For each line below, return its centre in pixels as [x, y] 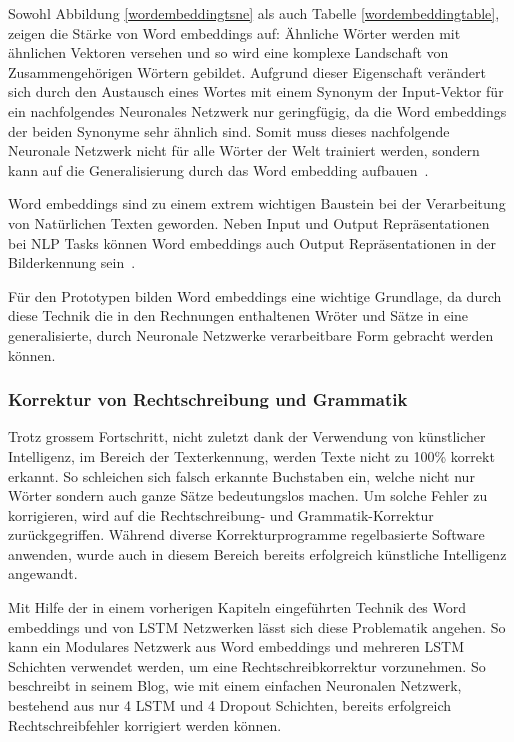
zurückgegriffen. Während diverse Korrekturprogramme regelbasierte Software [246, 534]
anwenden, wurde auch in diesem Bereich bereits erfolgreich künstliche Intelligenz [257, 553]
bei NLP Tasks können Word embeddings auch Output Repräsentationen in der [252, 242]
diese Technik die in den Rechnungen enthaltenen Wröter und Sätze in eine [238, 315]
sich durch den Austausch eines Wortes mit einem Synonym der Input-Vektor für [256, 91]
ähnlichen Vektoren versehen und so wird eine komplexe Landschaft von [228, 52]
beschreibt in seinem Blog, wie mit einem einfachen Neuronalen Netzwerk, [235, 685]
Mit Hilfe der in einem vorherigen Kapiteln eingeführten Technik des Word [237, 607]
